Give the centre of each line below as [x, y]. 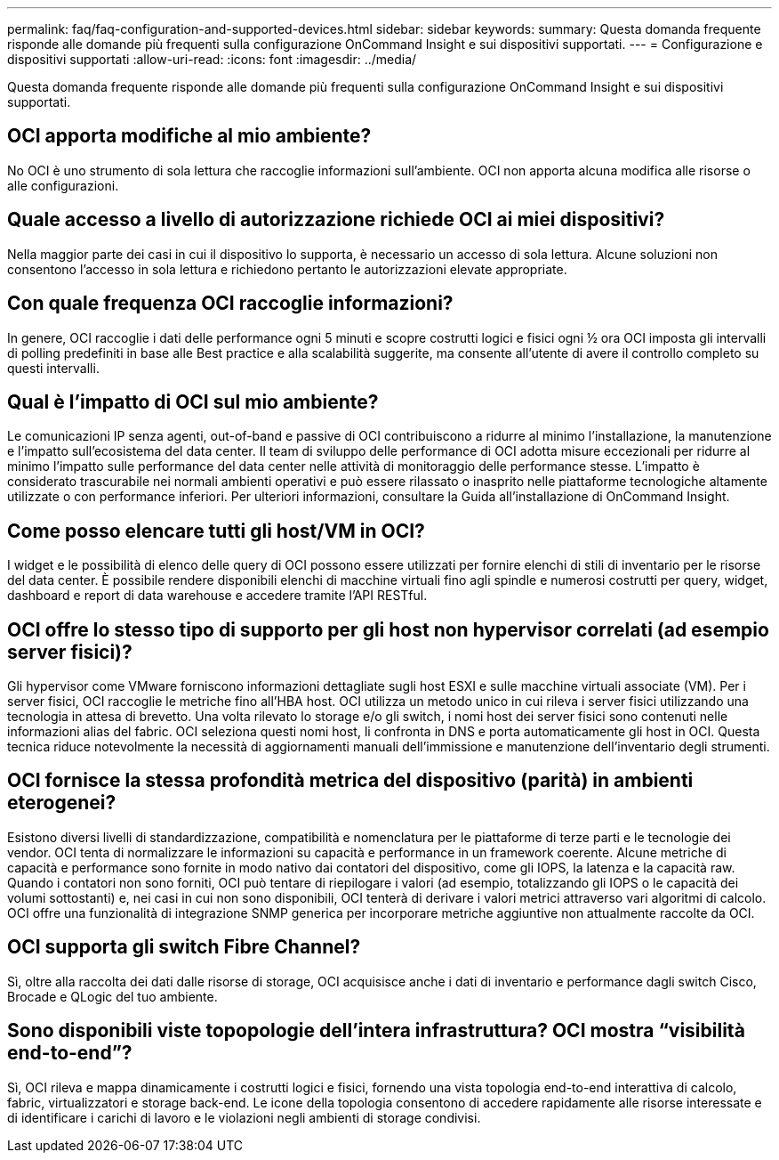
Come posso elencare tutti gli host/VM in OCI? [216, 531]
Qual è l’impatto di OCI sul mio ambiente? [193, 402]
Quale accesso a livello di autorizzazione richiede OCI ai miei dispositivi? [336, 220]
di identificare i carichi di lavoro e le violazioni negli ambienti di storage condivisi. [244, 1117]
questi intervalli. [53, 368]
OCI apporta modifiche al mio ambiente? [189, 136]
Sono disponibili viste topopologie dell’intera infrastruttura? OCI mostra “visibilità [376, 1031]
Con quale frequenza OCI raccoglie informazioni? [230, 304]
